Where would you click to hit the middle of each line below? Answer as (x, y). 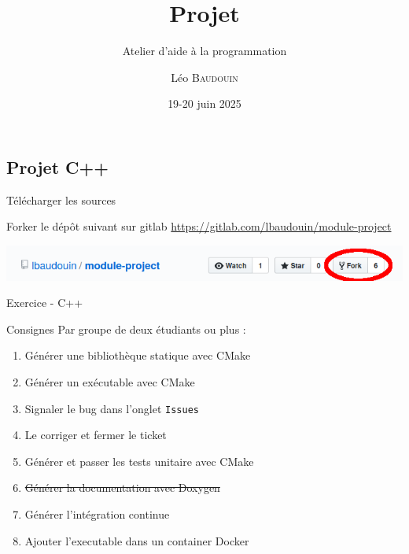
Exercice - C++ (45, 303)
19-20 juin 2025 (204, 103)
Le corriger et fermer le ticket (96, 435)
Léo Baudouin (204, 77)
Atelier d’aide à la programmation (204, 51)
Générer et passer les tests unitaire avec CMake (139, 461)
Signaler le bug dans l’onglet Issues (112, 408)
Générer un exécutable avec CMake (110, 382)
